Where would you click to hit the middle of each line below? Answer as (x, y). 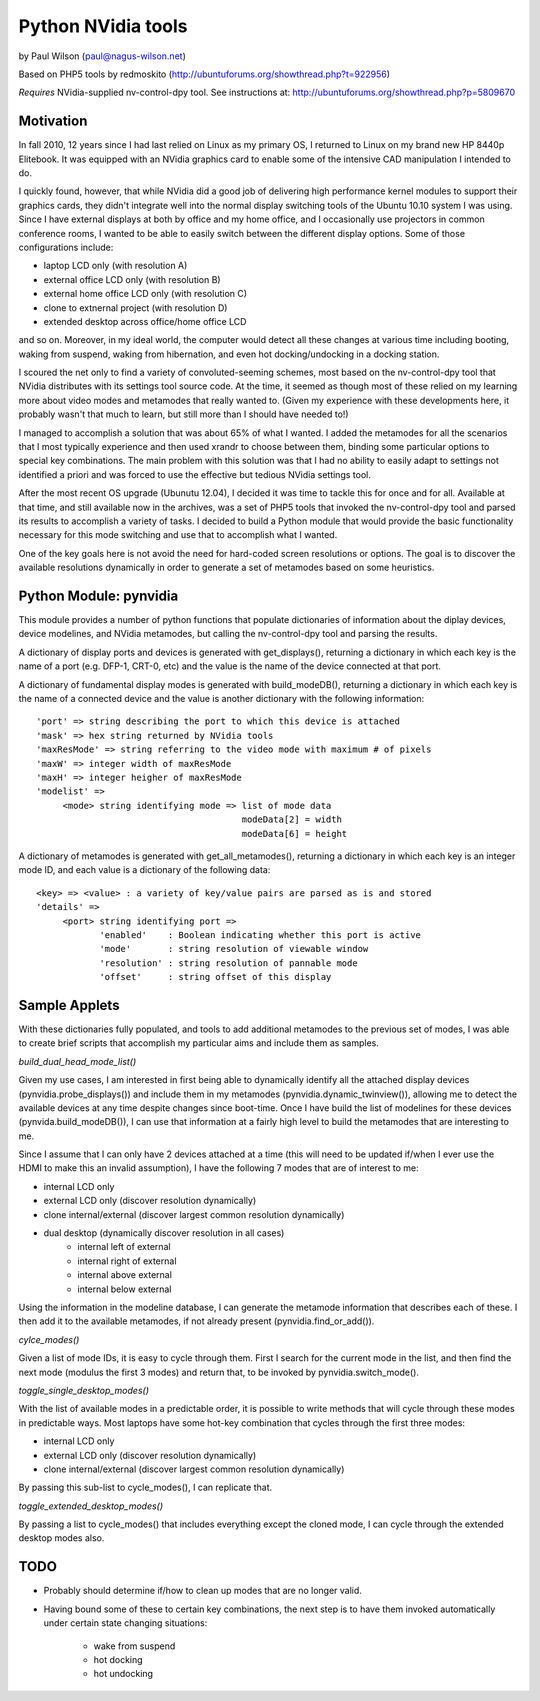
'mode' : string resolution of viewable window (234, 949)
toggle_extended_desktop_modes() (91, 1506)
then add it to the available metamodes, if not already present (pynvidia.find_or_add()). (196, 1321)
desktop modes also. (61, 1538)
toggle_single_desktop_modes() (84, 1390)
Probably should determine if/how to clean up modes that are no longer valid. (202, 1591)
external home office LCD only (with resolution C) (145, 294)
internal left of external (124, 1247)
